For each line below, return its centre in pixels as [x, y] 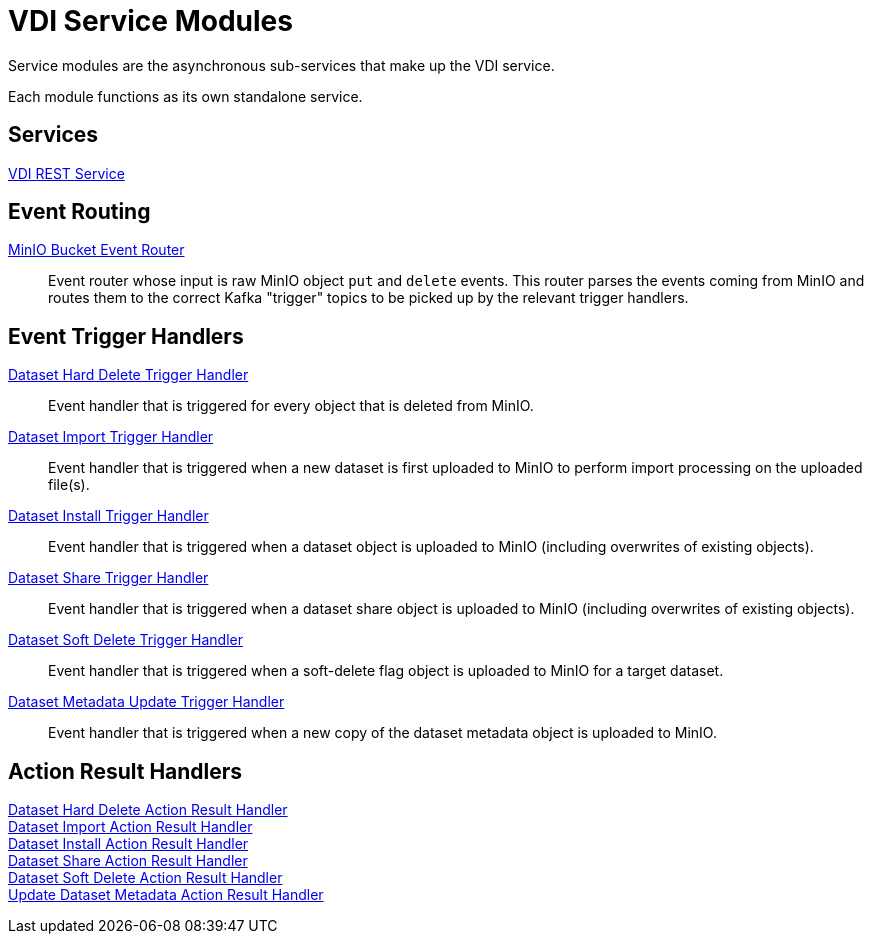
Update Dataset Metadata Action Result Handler [166, 895]
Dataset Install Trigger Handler [108, 516]
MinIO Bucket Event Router [96, 250]
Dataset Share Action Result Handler [128, 861]
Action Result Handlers [125, 771]
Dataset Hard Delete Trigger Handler [128, 375]
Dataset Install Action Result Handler [128, 844]
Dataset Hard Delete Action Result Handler [148, 810]
